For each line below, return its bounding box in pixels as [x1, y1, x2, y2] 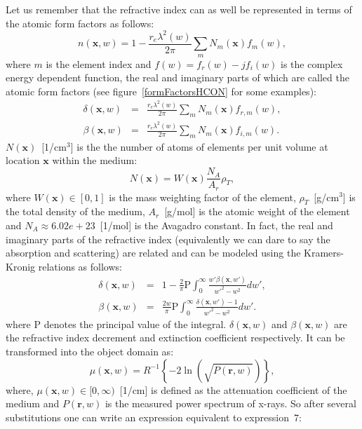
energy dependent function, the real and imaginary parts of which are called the [6, 70, 349, 85]
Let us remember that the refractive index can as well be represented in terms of [6, 2, 352, 16]
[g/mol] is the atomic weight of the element [164, 204, 350, 219]
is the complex [281, 56, 343, 71]
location [6, 153, 40, 168]
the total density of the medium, [6, 204, 145, 219]
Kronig [6, 259, 36, 273]
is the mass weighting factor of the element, [109, 189, 296, 204]
